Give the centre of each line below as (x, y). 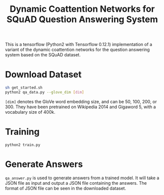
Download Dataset (43, 75)
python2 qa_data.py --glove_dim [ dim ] (45, 92)
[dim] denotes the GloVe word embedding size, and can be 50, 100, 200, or (81, 101)
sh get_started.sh (24, 88)
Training (23, 132)
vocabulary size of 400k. (30, 112)
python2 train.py (23, 145)
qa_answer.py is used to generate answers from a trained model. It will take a (82, 178)
